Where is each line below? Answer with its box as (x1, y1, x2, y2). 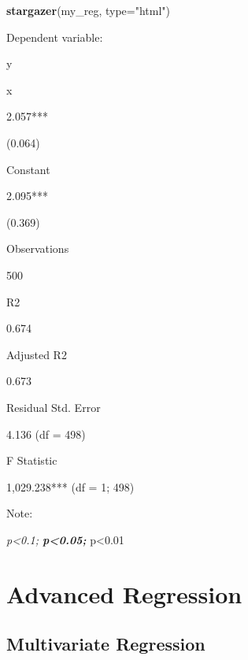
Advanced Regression (6, 577, 242, 610)
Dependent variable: (6, 28, 103, 45)
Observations (6, 240, 69, 257)
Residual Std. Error (6, 399, 101, 415)
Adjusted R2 (6, 346, 67, 362)
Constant (6, 161, 50, 177)
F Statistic (6, 452, 57, 469)
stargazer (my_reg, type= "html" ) (6, 2, 171, 18)
